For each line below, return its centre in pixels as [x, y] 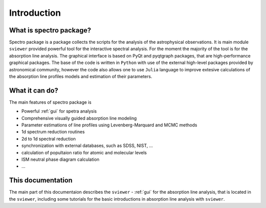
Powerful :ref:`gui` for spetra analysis [59, 111]
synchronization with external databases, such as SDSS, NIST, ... [87, 146]
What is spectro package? [50, 30]
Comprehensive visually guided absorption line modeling [79, 118]
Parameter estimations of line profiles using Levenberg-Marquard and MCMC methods [109, 125]
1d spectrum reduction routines [53, 132]
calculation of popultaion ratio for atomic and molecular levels [84, 152]
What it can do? [34, 90]
